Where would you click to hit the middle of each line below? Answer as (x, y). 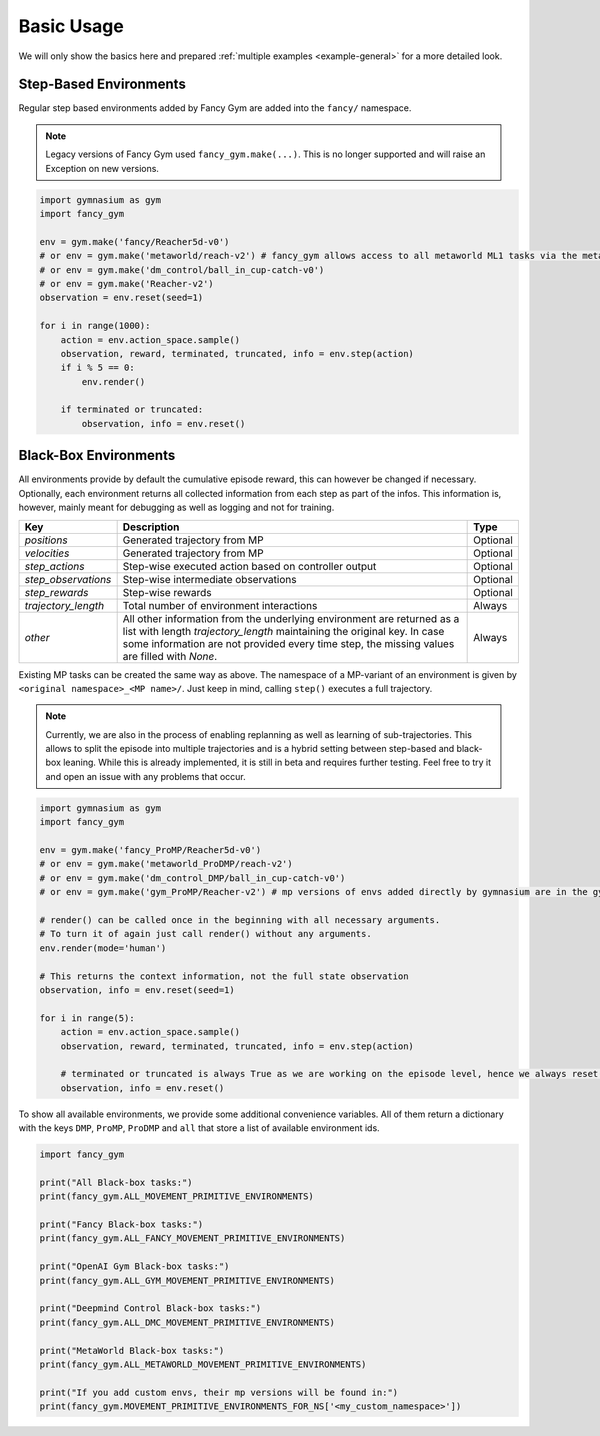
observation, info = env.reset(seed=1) (137, 989)
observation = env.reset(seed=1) (121, 298)
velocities (47, 553)
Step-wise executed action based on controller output (249, 566)
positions (46, 540)
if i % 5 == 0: (97, 368)
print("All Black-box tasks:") (116, 1182)
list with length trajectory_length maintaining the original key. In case (283, 631)
